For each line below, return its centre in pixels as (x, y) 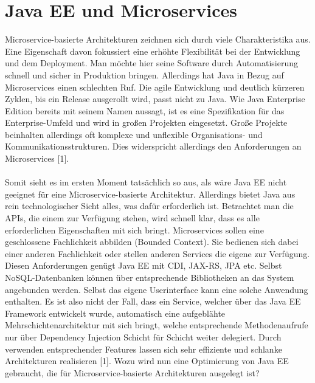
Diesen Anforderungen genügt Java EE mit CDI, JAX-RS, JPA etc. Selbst (144, 265)
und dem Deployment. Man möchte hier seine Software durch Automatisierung (151, 63)
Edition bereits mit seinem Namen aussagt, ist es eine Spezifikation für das (145, 110)
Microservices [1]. (37, 158)
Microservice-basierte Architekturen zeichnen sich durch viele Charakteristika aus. (158, 39)
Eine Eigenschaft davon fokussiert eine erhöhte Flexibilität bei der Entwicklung (153, 51)
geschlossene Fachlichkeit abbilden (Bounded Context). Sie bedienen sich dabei (152, 242)
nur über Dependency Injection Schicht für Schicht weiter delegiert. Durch (143, 336)
